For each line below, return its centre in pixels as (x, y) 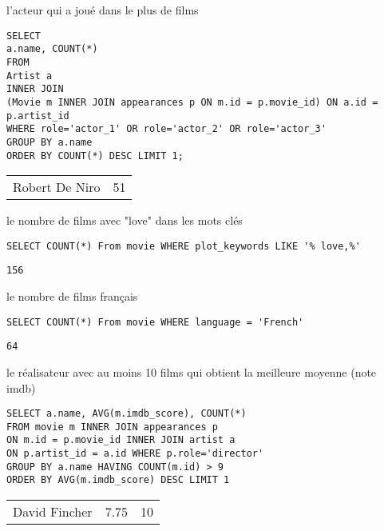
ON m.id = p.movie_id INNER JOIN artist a (121, 440)
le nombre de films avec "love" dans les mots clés (125, 220)
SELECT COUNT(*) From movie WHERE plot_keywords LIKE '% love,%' (184, 246)
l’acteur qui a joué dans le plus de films (103, 10)
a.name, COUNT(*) (52, 49)
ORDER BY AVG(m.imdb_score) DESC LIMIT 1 (118, 480)
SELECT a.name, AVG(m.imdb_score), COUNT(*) (127, 414)
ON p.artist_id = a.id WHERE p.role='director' (135, 454)
